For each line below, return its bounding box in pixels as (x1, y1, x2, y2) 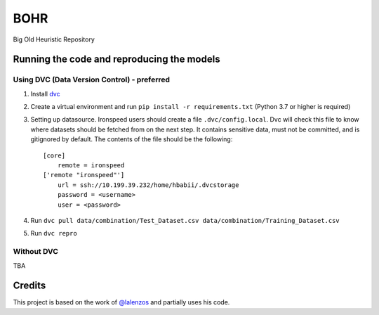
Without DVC (13, 247, 59, 257)
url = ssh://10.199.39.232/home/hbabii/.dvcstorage (57, 181, 239, 189)
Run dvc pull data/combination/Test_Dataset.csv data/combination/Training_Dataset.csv (30, 217, 340, 224)
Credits (13, 280, 46, 292)
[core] (43, 151, 66, 160)
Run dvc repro (30, 229, 77, 238)
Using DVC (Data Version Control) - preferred (13, 75, 171, 84)
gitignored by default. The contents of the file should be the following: (30, 135, 233, 143)
